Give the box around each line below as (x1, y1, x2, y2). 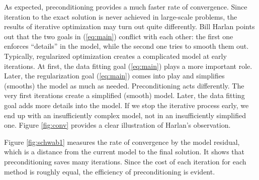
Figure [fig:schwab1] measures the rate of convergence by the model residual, (4, 136, 240, 147)
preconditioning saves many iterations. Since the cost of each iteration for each (4, 156, 246, 166)
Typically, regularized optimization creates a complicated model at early (4, 50, 227, 61)
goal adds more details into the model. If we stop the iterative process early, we (4, 100, 249, 110)
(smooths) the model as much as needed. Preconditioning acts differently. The (4, 80, 244, 91)
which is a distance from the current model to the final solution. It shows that (4, 146, 245, 157)
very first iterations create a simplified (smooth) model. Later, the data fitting (4, 90, 245, 101)
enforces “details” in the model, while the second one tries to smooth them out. (4, 41, 249, 51)
